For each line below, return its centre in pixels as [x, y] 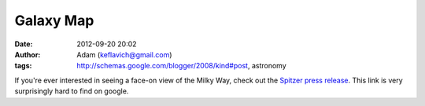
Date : [24, 44]
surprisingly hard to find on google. [72, 91]
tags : [23, 66]
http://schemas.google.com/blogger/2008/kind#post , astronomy [181, 66]
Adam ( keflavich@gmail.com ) [124, 54]
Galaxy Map [54, 20]
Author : [28, 54]
